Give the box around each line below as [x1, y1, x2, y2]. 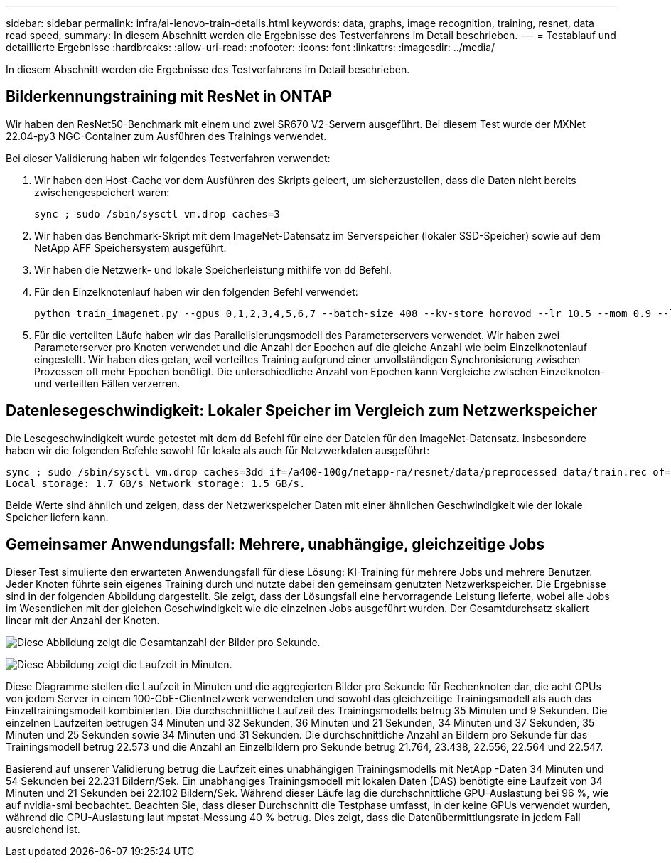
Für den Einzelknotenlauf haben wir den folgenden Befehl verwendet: [34, 285, 358, 298]
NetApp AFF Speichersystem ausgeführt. [34, 241, 227, 254]
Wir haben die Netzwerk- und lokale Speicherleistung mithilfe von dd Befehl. [34, 263, 392, 276]
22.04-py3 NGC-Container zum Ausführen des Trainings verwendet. [6, 129, 327, 142]
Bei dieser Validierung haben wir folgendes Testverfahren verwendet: [6, 151, 331, 164]
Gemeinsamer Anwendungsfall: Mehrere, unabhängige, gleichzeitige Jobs [6, 535, 544, 554]
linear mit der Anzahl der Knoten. [6, 613, 160, 626]
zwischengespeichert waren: [34, 186, 170, 198]
